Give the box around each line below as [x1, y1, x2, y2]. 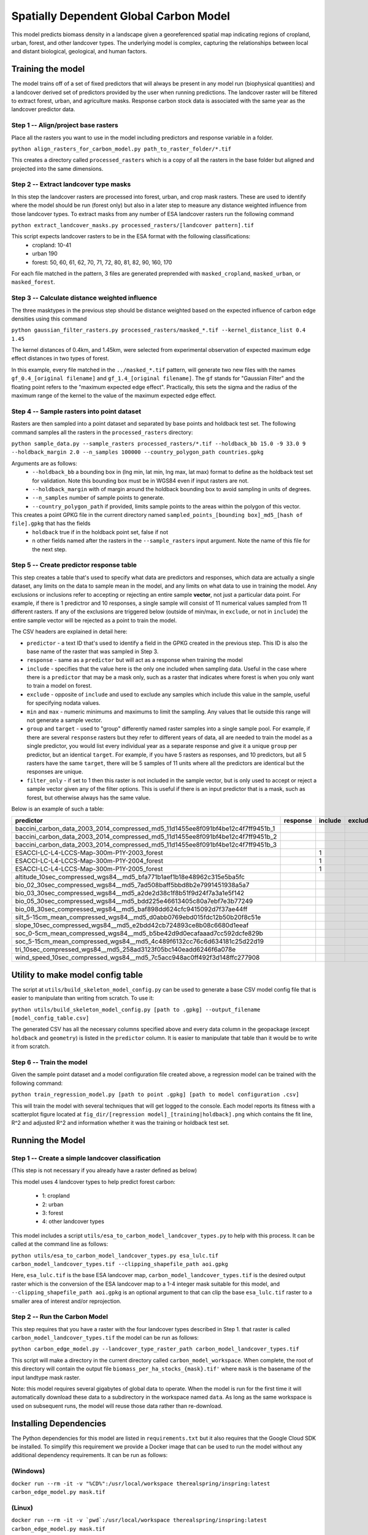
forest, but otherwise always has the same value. [26, 794, 150, 801]
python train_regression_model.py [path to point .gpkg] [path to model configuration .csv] [11, 1091, 300, 1098]
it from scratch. [11, 1043, 50, 1050]
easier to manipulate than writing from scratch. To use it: [11, 995, 155, 1002]
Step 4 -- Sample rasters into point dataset [11, 407, 141, 416]
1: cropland [42, 1192, 70, 1200]
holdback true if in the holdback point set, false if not [32, 528, 169, 535]
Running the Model [11, 1135, 86, 1146]
